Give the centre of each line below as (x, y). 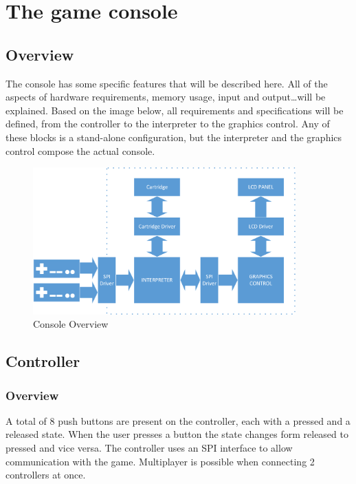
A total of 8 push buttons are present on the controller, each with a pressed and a (178, 420)
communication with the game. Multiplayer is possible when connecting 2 (160, 461)
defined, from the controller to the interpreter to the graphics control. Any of (168, 124)
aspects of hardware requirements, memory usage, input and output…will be (166, 97)
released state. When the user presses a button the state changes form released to (177, 434)
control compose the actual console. (80, 150)
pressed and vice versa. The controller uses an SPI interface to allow (149, 448)
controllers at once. (46, 475)
